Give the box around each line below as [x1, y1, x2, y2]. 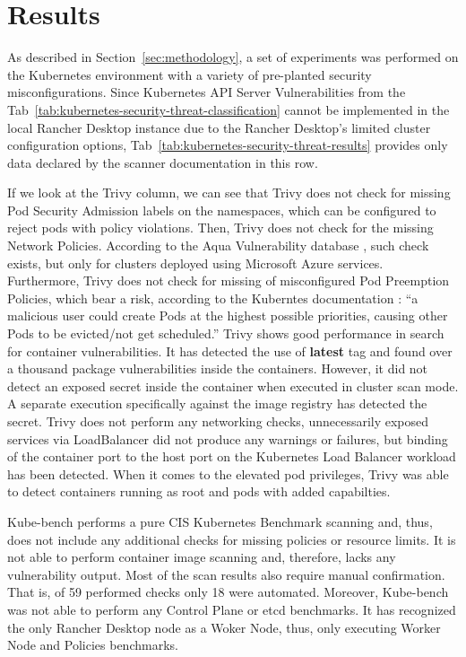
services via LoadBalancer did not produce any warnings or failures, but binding [7, 429, 448, 448]
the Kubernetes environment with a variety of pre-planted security [7, 65, 372, 83]
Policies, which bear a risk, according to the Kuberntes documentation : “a [7, 288, 419, 307]
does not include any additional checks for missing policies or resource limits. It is [7, 530, 456, 548]
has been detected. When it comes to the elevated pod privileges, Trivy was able [7, 464, 449, 483]
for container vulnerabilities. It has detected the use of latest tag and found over [7, 341, 453, 360]
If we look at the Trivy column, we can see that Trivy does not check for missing [7, 183, 451, 202]
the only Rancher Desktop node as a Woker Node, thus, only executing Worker [7, 618, 441, 636]
